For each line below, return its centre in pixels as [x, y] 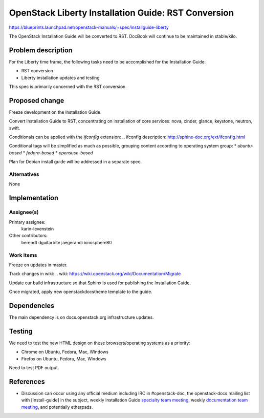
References [27, 382]
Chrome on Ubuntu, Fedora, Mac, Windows [65, 352]
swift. [15, 128]
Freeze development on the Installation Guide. [55, 112]
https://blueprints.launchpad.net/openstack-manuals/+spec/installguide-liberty [89, 27]
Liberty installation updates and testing [60, 78]
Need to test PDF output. [34, 368]
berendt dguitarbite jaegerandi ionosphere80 [66, 242]
